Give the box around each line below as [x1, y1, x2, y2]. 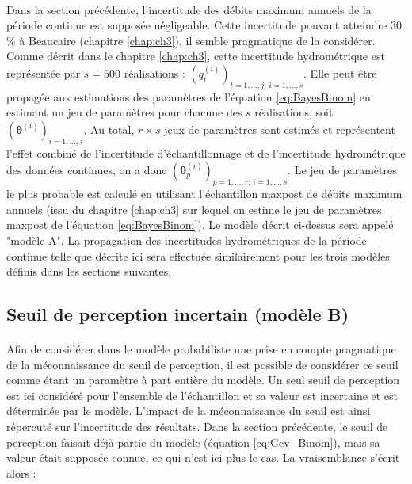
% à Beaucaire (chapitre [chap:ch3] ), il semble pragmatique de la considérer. [6, 32, 376, 48]
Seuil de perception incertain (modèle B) [6, 302, 349, 326]
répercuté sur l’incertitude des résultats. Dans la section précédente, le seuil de [6, 418, 388, 435]
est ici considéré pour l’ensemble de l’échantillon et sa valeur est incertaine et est [6, 387, 399, 403]
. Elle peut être [303, 64, 377, 81]
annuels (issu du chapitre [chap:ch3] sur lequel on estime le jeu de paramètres [6, 200, 382, 217]
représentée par [6, 64, 81, 81]
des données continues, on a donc [6, 162, 167, 178]
